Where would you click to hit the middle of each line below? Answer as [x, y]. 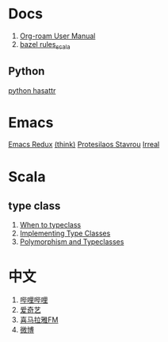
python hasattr [32, 90]
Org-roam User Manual [57, 36]
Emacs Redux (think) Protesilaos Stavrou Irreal [84, 145]
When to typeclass [50, 225]
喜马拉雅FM [39, 320]
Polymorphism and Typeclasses [72, 242]
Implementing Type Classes [65, 233]
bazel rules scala [45, 45]
